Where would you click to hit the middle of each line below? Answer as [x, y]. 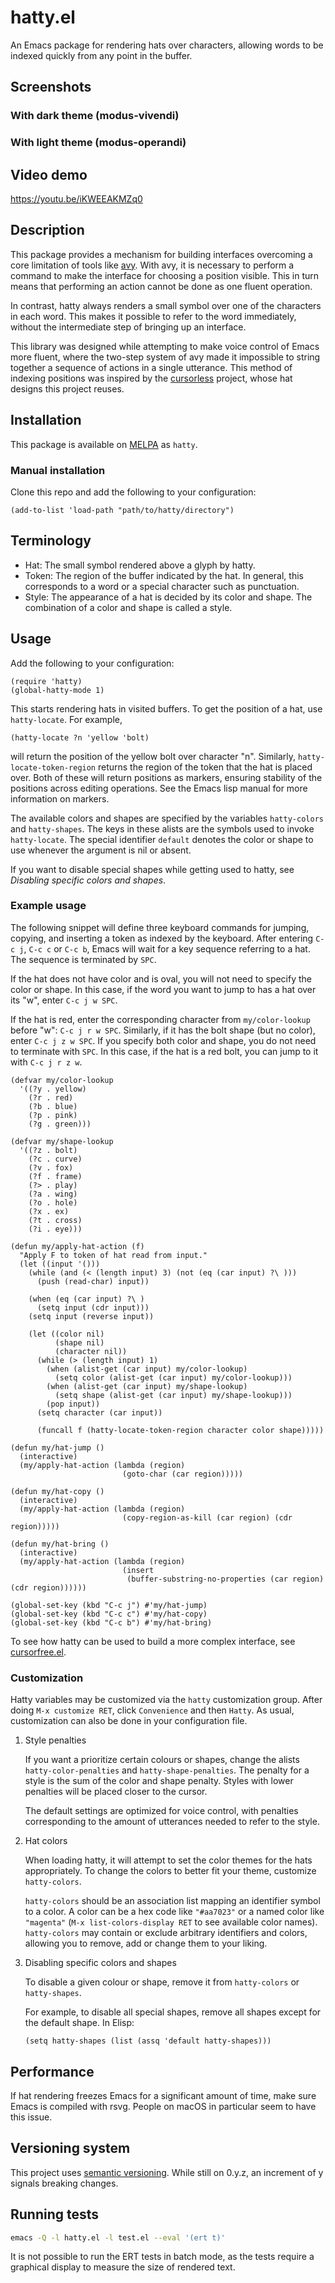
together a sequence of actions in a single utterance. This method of [151, 367]
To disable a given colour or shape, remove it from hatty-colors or [162, 1982]
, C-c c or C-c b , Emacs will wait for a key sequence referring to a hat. [167, 948]
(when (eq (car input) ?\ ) [86, 1299]
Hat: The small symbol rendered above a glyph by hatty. [140, 565]
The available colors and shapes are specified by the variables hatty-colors [167, 818]
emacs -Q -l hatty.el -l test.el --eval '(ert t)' [118, 2237]
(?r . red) [51, 1097]
